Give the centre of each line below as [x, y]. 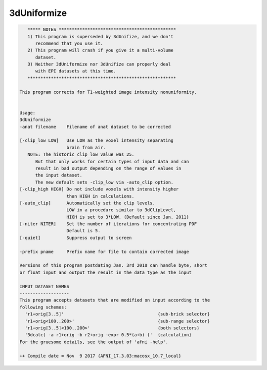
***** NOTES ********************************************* [102, 30]
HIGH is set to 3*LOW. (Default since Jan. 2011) [128, 217]
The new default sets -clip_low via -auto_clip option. [104, 182]
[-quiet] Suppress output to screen [76, 238]
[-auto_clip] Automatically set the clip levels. [87, 203]
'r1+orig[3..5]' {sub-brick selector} [117, 314]
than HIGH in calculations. [100, 196]
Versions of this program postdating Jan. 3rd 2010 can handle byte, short [113, 266]
